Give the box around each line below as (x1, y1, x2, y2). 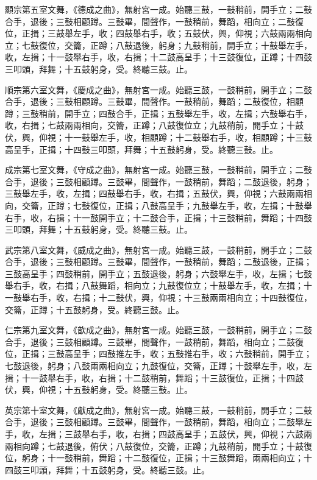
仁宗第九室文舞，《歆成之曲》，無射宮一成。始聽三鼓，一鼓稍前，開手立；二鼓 (5, 323, 312, 336)
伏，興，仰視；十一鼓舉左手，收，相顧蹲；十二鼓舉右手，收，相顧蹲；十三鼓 (5, 130, 312, 143)
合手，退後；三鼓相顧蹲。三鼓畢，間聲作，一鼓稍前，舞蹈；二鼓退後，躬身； (5, 175, 312, 188)
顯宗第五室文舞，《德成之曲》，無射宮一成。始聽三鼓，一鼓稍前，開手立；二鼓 (5, 3, 312, 15)
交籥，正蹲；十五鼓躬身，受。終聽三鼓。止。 (5, 303, 184, 316)
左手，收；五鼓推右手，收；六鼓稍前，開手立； (124, 347, 312, 360)
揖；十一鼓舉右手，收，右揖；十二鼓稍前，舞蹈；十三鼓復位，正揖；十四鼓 (5, 371, 304, 384)
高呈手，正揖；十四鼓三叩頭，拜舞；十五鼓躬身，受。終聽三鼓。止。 (5, 143, 278, 155)
